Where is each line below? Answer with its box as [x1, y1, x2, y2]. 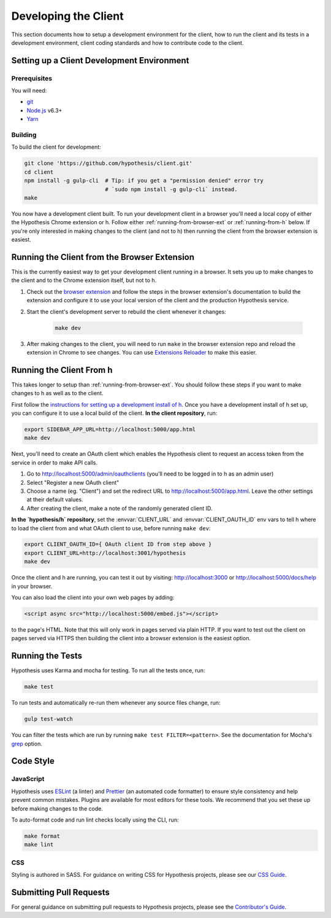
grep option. [11, 740, 42, 747]
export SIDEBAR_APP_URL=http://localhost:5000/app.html [24, 426, 196, 433]
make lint [24, 841, 54, 848]
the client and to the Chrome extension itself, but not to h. [11, 277, 157, 284]
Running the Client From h [11, 364, 113, 375]
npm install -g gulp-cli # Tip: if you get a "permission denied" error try [24, 177, 264, 184]
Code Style [11, 756, 55, 766]
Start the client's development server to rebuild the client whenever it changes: [26, 308, 226, 315]
